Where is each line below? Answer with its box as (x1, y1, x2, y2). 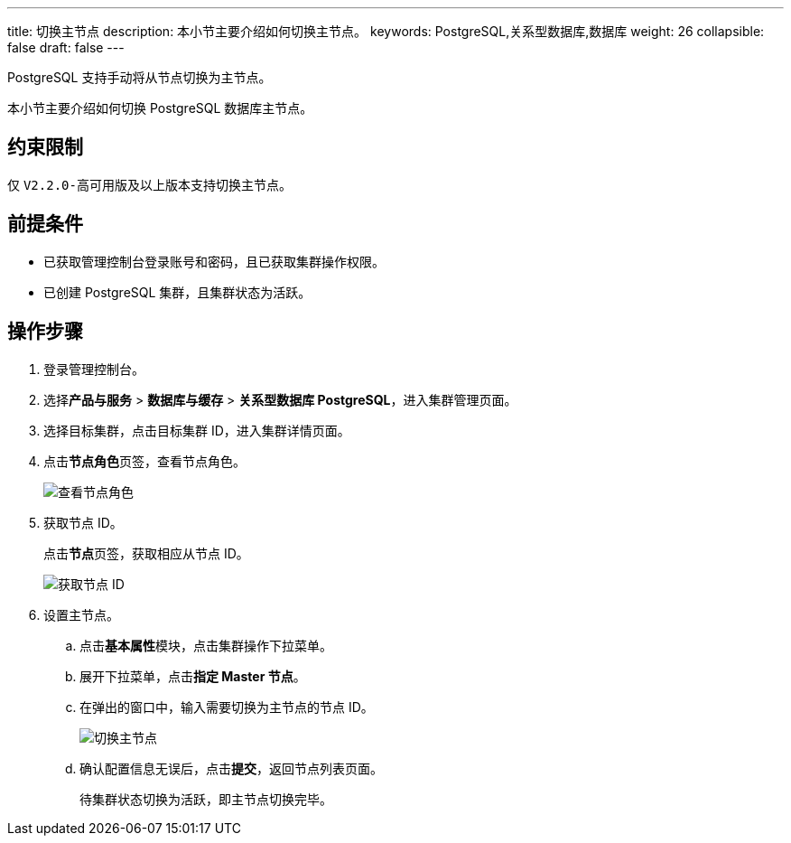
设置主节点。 (43, 606, 119, 623)
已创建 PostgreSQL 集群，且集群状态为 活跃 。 (43, 284, 312, 300)
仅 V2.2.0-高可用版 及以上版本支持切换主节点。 (7, 176, 292, 192)
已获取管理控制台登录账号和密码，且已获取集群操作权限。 (43, 253, 385, 269)
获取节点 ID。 (43, 514, 123, 530)
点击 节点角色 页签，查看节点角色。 (43, 453, 246, 469)
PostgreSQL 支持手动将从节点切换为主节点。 (7, 70, 272, 85)
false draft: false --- (7, 40, 125, 55)
